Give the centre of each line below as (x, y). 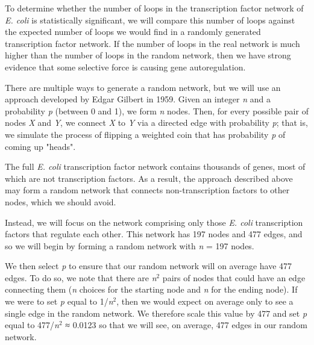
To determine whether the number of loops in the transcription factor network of (154, 8)
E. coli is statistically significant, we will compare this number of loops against (150, 20)
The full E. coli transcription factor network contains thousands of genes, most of (155, 166)
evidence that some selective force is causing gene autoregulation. (125, 67)
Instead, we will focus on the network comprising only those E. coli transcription (154, 222)
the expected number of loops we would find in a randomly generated (133, 32)
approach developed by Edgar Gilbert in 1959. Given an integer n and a (138, 99)
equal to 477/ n (32, 325)
